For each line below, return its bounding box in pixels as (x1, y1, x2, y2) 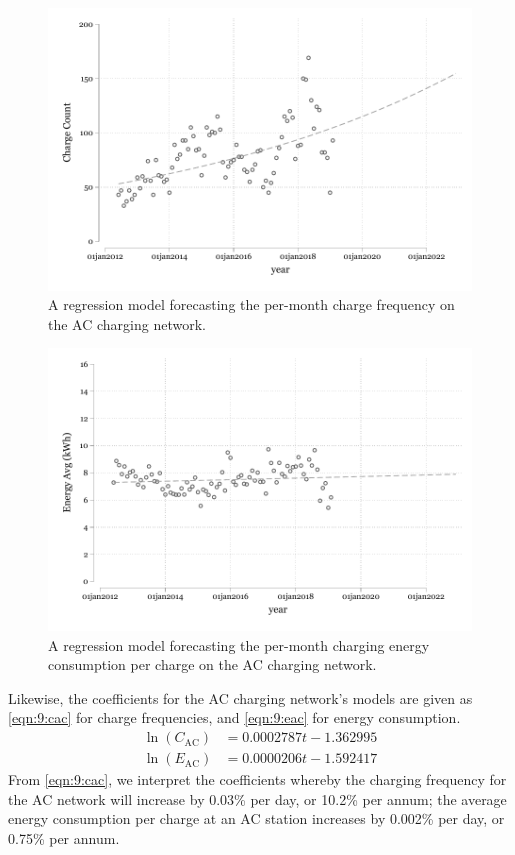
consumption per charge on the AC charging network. (48, 654, 377, 675)
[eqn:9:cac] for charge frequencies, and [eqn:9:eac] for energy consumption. (8, 707, 461, 728)
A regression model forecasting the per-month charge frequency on (48, 294, 455, 315)
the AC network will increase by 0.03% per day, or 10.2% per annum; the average (8, 788, 507, 809)
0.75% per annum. (8, 827, 120, 848)
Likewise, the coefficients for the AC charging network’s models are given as (8, 687, 473, 708)
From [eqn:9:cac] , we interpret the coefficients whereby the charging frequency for (8, 769, 507, 790)
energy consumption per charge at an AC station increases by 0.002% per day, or (8, 808, 505, 829)
